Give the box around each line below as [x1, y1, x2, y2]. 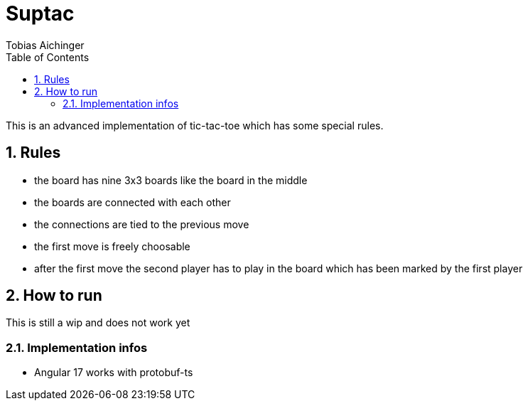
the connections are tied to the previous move [34, 218, 249, 230]
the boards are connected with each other [34, 196, 231, 208]
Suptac [6, 1, 75, 26]
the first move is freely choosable [34, 240, 190, 252]
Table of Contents [6, 50, 90, 63]
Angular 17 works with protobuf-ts [34, 366, 193, 379]
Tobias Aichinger [6, 38, 85, 51]
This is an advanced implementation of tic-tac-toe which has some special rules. [6, 119, 384, 132]
